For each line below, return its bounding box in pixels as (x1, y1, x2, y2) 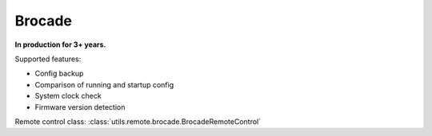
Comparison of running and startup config (34, 80, 174, 89)
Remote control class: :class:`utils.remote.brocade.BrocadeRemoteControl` (14, 116, 262, 126)
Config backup (34, 68, 84, 79)
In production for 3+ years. (14, 40, 106, 49)
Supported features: (14, 54, 82, 64)
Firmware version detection (34, 102, 126, 111)
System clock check (34, 91, 102, 101)
